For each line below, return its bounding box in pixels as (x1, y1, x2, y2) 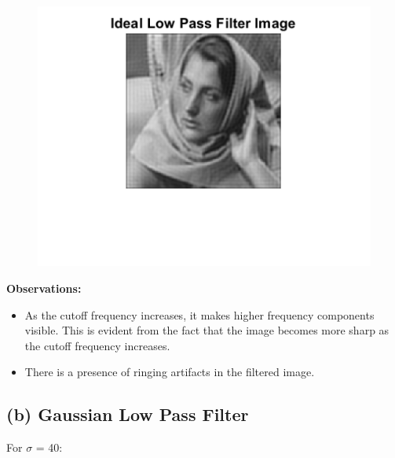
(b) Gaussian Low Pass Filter (6, 402, 249, 427)
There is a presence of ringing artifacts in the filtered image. (24, 364, 315, 380)
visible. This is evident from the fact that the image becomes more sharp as (24, 322, 390, 338)
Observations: (6, 279, 82, 296)
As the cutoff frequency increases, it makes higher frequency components (24, 306, 375, 323)
